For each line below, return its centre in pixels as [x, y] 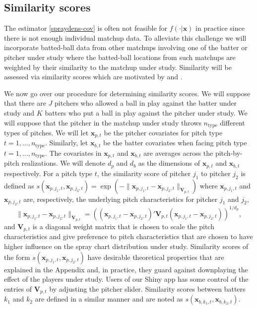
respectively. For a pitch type [48, 173]
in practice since [220, 28]
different [232, 122]
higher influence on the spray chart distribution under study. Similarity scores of [126, 246]
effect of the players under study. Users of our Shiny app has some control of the [126, 279]
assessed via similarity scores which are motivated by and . [93, 77]
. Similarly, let [66, 143]
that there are [25, 103]
